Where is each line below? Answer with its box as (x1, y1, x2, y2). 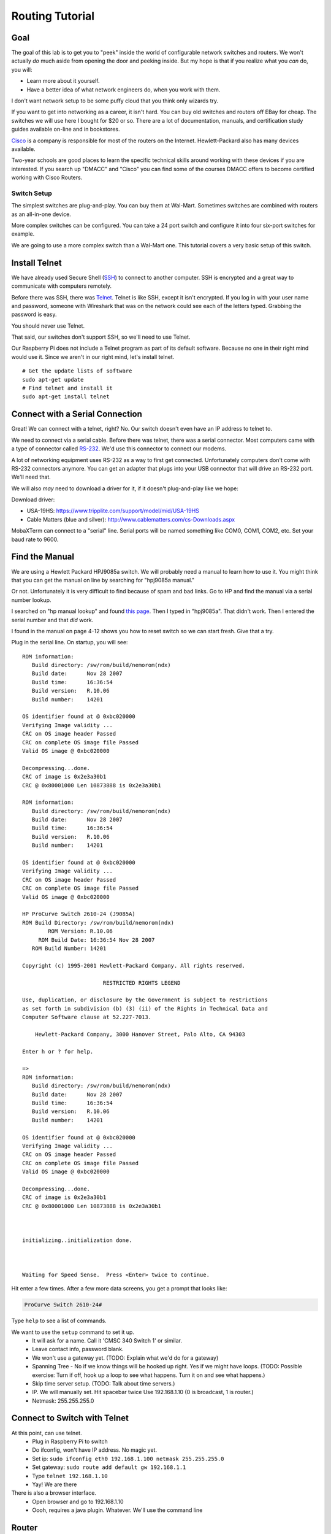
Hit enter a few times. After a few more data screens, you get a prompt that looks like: (11, 1285, 227, 1292)
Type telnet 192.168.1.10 (32, 1472, 108, 1479)
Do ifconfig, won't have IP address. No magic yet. (32, 1446, 158, 1454)
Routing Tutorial (11, 9, 95, 23)
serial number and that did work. (11, 616, 94, 623)
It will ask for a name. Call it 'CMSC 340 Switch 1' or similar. (32, 1336, 183, 1344)
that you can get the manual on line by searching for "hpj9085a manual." (11, 576, 195, 584)
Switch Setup (11, 189, 52, 198)
